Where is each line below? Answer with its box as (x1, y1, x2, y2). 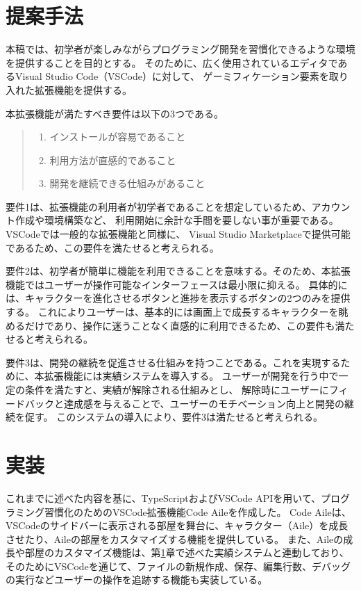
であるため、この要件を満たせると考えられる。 (6, 240, 219, 254)
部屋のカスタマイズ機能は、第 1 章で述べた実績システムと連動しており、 (24, 545, 349, 560)
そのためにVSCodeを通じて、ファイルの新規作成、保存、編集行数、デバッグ (6, 558, 351, 573)
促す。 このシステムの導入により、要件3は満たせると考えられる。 (24, 410, 324, 424)
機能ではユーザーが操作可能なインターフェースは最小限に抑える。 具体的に (6, 277, 348, 291)
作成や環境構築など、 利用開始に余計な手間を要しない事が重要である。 (15, 213, 339, 227)
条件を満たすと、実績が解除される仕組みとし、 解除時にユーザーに (24, 382, 329, 396)
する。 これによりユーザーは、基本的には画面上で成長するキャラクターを (6, 305, 339, 319)
